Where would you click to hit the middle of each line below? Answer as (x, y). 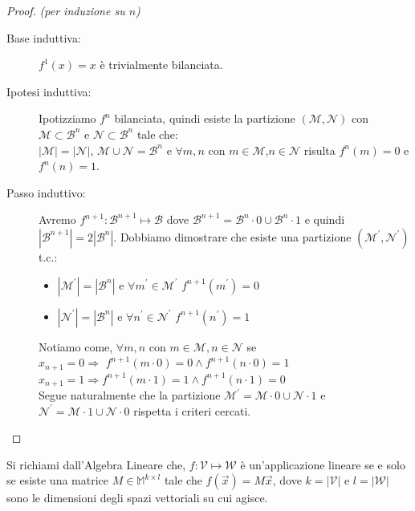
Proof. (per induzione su (66, 10)
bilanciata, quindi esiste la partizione (205, 118)
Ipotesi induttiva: (49, 91)
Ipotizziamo (67, 118)
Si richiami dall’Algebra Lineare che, (96, 464)
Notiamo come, (76, 346)
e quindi (325, 219)
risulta (319, 150)
